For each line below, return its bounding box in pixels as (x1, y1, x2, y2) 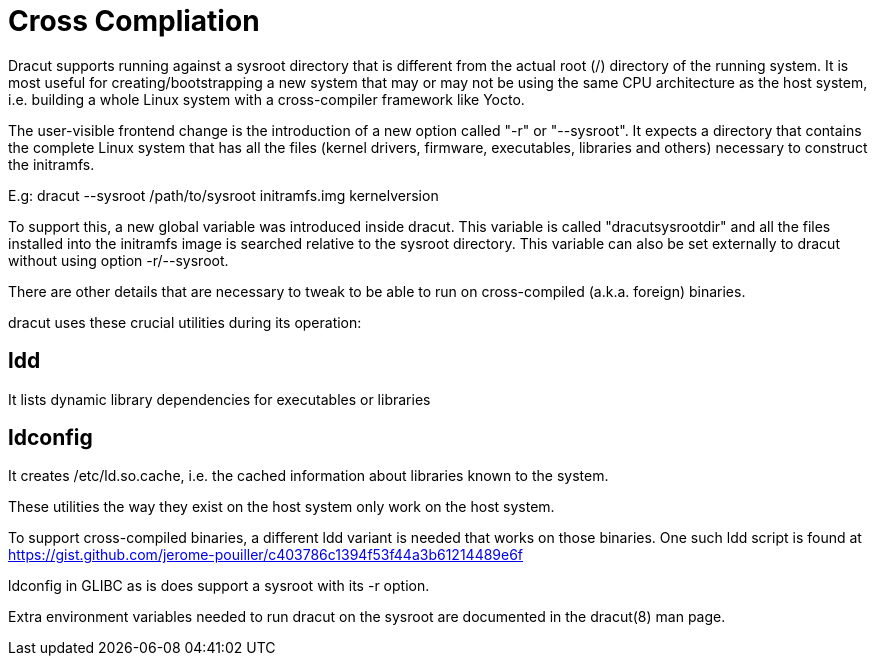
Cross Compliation (8, 4, 260, 38)
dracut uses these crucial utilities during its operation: (8, 313, 362, 331)
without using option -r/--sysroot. (8, 251, 229, 269)
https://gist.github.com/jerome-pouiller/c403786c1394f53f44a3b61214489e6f (8, 546, 524, 564)
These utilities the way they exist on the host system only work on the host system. (8, 498, 555, 516)
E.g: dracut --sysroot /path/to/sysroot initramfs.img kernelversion (8, 186, 439, 204)
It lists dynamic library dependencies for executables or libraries (8, 390, 431, 408)
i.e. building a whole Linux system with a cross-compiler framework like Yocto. (8, 90, 525, 108)
